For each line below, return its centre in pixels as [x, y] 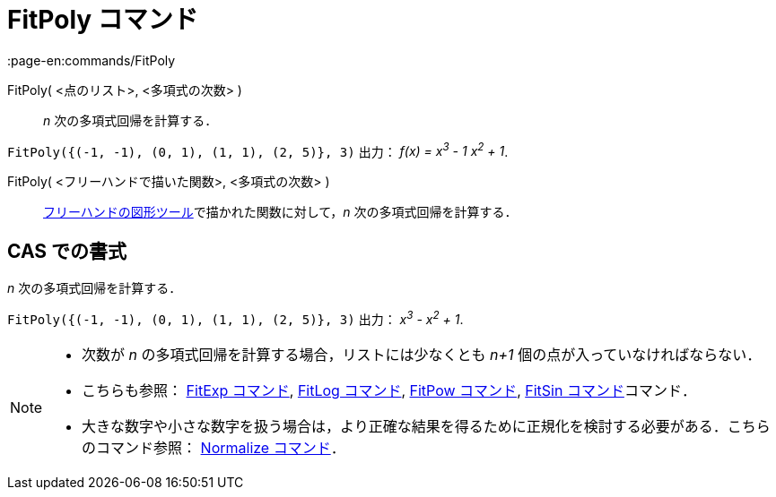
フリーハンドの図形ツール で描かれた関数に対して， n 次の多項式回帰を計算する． [280, 212]
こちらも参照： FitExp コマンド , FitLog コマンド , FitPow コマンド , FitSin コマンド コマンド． [389, 390]
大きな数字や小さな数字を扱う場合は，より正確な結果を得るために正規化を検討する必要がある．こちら [426, 426]
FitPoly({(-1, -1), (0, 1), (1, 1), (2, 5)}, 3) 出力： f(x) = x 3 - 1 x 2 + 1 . [258, 150]
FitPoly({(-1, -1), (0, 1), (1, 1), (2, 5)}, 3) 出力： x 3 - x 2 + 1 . [235, 318]
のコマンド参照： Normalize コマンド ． [214, 447]
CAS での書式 [67, 251]
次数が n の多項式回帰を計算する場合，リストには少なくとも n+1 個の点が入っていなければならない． [422, 354]
